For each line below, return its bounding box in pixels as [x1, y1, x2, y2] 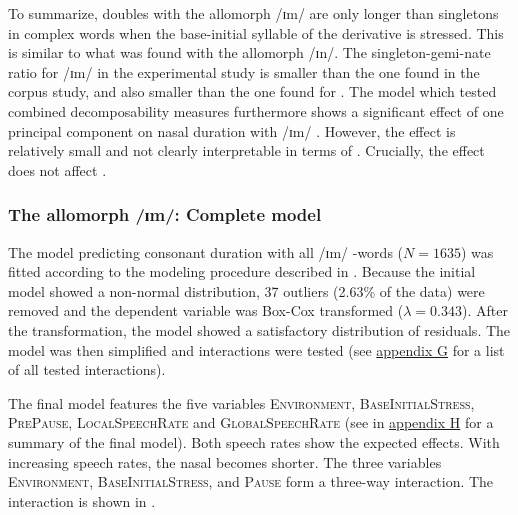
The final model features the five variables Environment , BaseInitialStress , [8, 392, 475, 413]
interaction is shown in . [8, 490, 156, 511]
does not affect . [8, 159, 107, 180]
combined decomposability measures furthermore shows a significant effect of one [8, 100, 504, 121]
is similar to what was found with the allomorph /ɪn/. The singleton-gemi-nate [8, 42, 491, 63]
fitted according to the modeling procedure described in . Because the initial [8, 261, 476, 282]
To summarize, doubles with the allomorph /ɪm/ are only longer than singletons [8, 3, 499, 23]
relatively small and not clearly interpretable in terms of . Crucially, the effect [8, 140, 485, 161]
